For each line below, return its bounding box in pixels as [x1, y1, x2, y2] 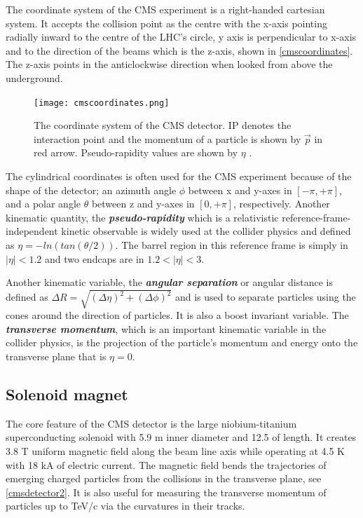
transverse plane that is [6, 349, 107, 364]
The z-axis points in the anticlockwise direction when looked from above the [6, 57, 333, 71]
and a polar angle [6, 196, 81, 211]
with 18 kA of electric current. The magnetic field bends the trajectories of [6, 457, 327, 472]
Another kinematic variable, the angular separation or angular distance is [6, 275, 333, 289]
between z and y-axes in [91, 196, 195, 211]
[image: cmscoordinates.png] [34, 97, 170, 108]
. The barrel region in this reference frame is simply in [115, 237, 348, 252]
